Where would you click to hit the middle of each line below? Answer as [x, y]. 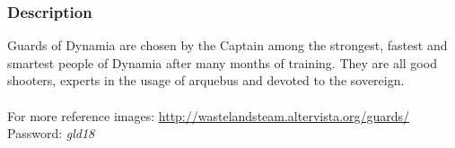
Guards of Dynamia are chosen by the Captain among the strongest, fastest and [227, 45]
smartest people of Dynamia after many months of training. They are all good [222, 62]
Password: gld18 [51, 133]
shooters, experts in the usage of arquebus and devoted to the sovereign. [206, 80]
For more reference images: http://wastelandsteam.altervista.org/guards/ [209, 115]
